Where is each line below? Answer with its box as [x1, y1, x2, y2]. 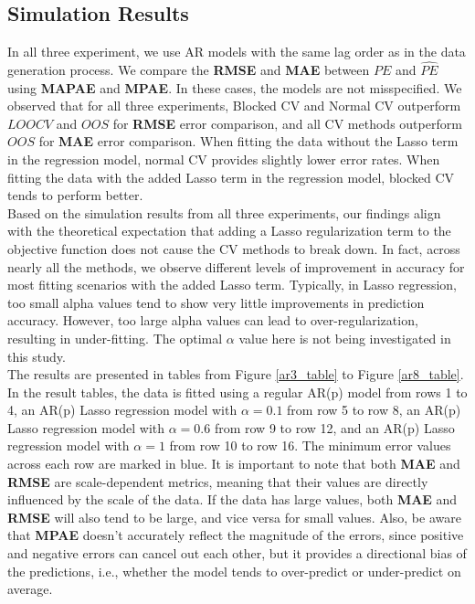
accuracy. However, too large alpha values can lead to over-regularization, [7, 311, 418, 330]
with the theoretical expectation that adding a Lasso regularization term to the [7, 221, 451, 240]
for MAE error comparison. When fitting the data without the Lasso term [38, 132, 459, 151]
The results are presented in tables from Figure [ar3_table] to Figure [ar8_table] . [7, 365, 464, 384]
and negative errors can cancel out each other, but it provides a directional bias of [7, 544, 467, 563]
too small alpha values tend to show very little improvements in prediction [7, 292, 425, 312]
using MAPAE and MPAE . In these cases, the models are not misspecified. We [7, 78, 462, 97]
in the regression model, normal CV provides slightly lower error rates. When [7, 149, 440, 168]
